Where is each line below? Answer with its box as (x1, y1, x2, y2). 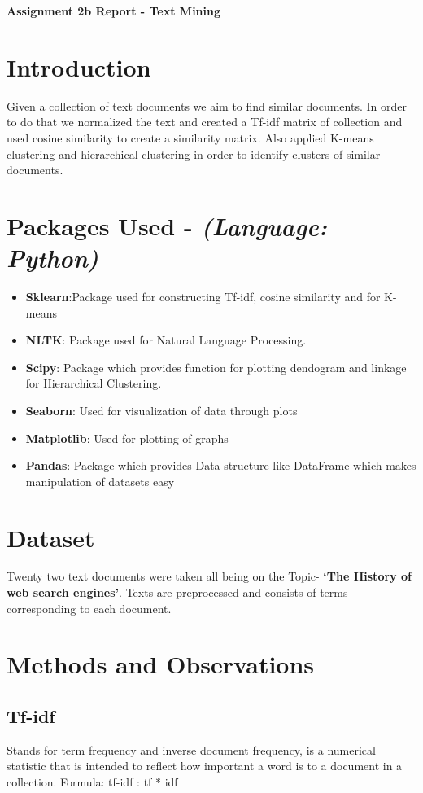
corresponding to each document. (7, 599, 172, 616)
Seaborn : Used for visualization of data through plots (25, 401, 298, 418)
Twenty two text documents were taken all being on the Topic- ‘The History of (7, 567, 412, 585)
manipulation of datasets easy (25, 472, 175, 489)
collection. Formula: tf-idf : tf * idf (7, 773, 178, 791)
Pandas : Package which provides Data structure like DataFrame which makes (25, 457, 416, 474)
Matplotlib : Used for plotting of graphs (25, 429, 229, 446)
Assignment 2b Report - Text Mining (7, 2, 221, 19)
